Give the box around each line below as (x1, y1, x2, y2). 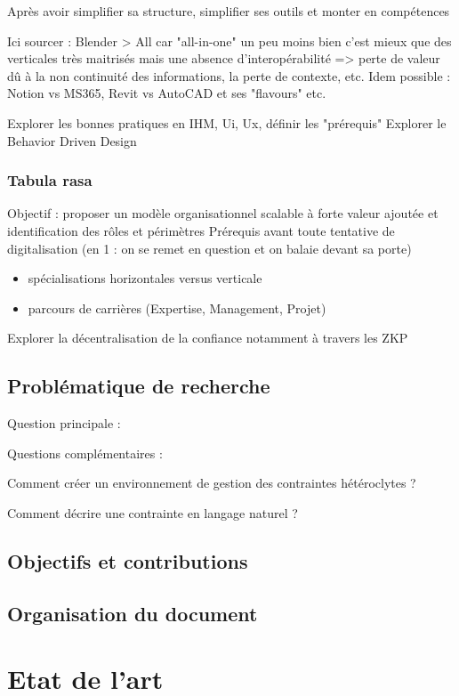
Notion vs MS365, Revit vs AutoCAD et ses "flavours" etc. (7, 84, 326, 102)
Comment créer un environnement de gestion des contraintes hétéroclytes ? (7, 473, 416, 492)
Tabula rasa (7, 169, 93, 191)
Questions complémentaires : (7, 443, 163, 462)
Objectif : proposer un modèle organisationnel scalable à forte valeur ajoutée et (7, 204, 439, 223)
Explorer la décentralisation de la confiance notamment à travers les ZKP (7, 328, 408, 347)
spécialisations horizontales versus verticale (28, 269, 262, 287)
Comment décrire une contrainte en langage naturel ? (7, 503, 298, 522)
